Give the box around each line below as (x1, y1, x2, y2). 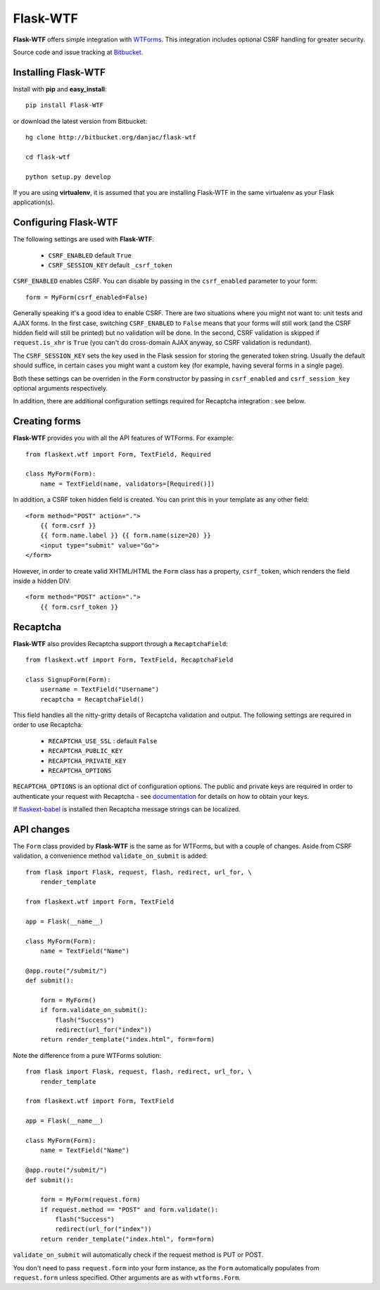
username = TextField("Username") (39, 685, 160, 693)
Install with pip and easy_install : (13, 84, 107, 93)
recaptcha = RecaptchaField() (39, 695, 144, 703)
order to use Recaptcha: (13, 721, 84, 729)
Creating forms (13, 415, 81, 427)
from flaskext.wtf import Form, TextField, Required (25, 450, 211, 458)
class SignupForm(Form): (25, 676, 111, 683)
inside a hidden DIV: (13, 576, 71, 585)
